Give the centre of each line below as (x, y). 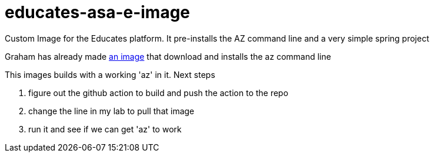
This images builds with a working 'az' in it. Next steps (110, 74)
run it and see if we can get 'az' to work (105, 129)
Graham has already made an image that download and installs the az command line (168, 56)
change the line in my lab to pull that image (111, 111)
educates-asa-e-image (98, 12)
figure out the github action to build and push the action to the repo (158, 93)
